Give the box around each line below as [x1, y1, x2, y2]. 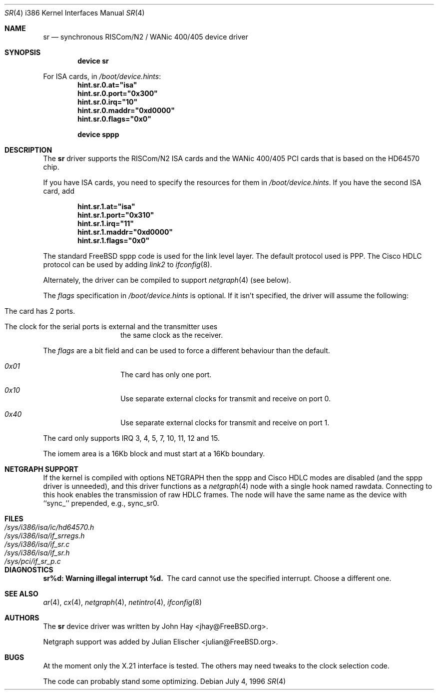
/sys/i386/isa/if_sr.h [4, 548, 70, 557]
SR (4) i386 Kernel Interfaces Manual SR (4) [4, 9, 145, 17]
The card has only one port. [120, 370, 212, 379]
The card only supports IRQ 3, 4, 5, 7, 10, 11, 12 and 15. [43, 434, 220, 442]
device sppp [77, 130, 119, 139]
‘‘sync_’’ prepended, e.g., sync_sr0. [43, 499, 159, 507]
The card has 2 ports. [4, 307, 75, 315]
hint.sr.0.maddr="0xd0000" [77, 106, 175, 115]
